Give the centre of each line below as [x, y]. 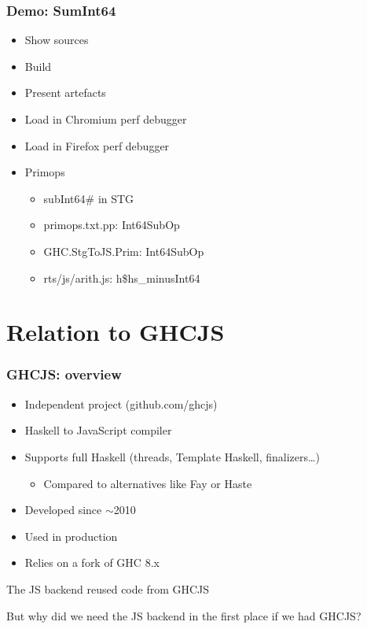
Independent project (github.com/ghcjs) [121, 403]
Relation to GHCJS [116, 332]
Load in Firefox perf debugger [97, 145]
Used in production [71, 536]
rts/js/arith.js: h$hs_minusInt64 [122, 277]
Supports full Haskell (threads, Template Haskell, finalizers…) [172, 456]
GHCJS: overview [64, 374]
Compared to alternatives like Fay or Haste [148, 483]
